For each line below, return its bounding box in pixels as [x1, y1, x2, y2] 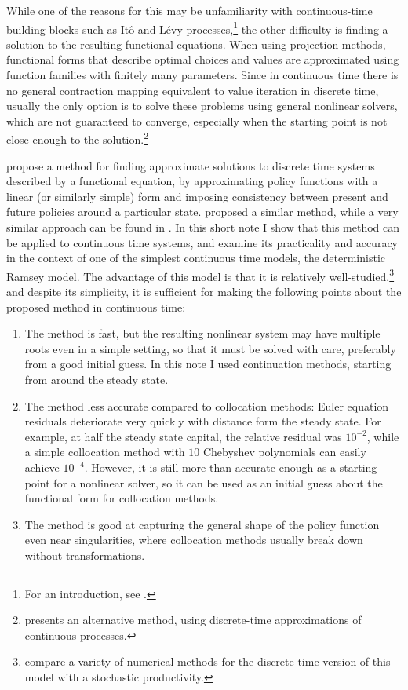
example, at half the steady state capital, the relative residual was [24, 428, 342, 444]
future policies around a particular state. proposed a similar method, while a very [6, 203, 399, 220]
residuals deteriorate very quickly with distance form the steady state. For [24, 413, 381, 429]
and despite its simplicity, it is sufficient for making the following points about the [6, 283, 402, 300]
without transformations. [24, 546, 145, 563]
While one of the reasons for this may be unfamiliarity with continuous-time [6, 2, 373, 18]
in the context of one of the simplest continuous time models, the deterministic [6, 250, 385, 266]
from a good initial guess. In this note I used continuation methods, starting [24, 356, 392, 372]
